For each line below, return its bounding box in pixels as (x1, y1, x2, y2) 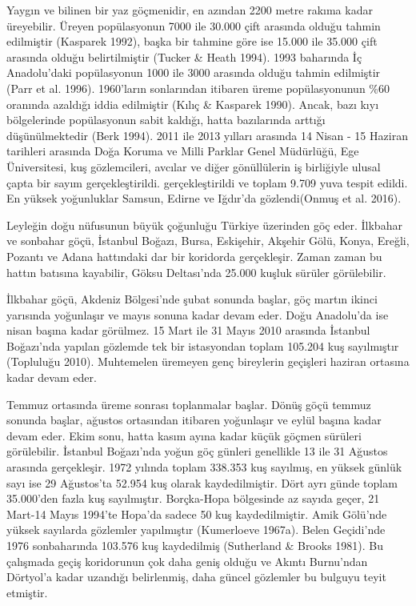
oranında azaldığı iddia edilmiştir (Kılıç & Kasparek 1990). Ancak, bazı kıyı (6, 95, 379, 112)
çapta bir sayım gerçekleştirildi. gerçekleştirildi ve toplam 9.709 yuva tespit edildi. (6, 174, 408, 191)
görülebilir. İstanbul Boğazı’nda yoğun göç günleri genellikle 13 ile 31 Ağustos (6, 443, 388, 460)
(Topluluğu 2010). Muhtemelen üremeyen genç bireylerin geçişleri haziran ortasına (6, 353, 410, 370)
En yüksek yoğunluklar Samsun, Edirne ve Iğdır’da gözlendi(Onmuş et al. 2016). (6, 190, 402, 207)
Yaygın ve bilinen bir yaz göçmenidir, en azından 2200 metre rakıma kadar (6, 2, 373, 18)
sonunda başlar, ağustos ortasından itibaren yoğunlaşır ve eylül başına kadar (6, 411, 382, 428)
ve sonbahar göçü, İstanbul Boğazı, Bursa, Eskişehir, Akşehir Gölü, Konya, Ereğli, (6, 232, 410, 249)
